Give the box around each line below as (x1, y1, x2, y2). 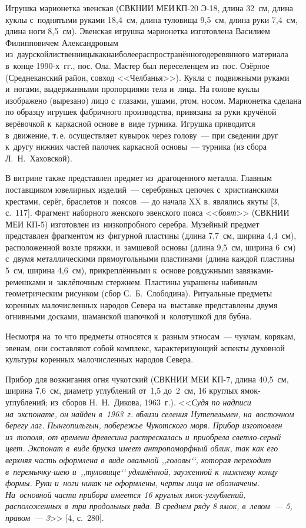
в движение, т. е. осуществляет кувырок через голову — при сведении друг (5, 128, 278, 141)
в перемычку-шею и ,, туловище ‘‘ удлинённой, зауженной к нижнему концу (5, 465, 278, 477)
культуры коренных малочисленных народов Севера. (5, 353, 194, 365)
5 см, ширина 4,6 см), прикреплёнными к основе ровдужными (5, 264, 234, 276)
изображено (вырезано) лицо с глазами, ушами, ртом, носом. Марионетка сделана (5, 94, 301, 106)
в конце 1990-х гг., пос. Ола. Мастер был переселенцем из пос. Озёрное (5, 59, 270, 71)
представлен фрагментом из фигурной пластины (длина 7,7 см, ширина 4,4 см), (5, 229, 297, 242)
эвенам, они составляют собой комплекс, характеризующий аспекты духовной (5, 341, 285, 354)
